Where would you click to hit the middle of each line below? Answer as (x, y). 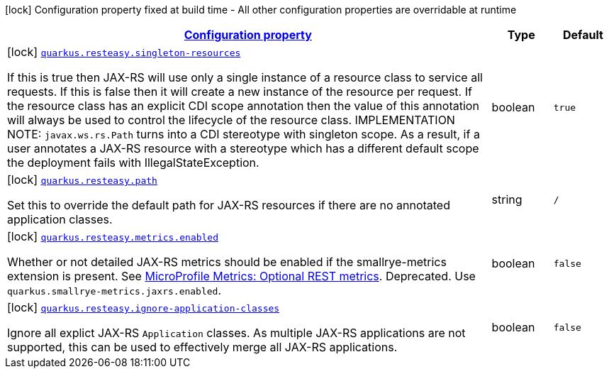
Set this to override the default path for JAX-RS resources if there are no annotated (229, 205)
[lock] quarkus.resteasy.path (82, 180)
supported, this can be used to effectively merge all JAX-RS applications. (202, 347)
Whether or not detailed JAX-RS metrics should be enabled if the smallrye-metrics (227, 262)
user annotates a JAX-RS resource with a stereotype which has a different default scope (243, 148)
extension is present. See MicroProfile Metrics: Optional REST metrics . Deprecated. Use (241, 276)
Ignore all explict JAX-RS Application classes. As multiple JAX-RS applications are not (236, 333)
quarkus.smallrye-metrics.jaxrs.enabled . (114, 290)
